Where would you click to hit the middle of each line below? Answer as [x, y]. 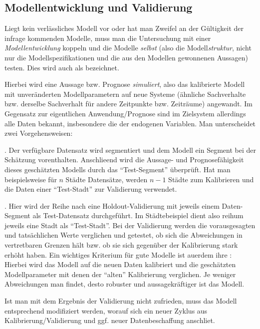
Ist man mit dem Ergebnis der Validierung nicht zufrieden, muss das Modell [121, 301]
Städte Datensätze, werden [107, 179]
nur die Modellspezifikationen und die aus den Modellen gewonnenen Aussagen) [127, 57]
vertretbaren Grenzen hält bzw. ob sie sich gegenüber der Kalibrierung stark [121, 245]
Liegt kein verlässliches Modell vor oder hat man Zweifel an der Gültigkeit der [124, 28]
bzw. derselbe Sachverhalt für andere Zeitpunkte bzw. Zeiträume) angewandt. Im [129, 104]
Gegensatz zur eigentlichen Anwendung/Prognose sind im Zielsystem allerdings [125, 113]
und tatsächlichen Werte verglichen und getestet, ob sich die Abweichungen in [124, 235]
